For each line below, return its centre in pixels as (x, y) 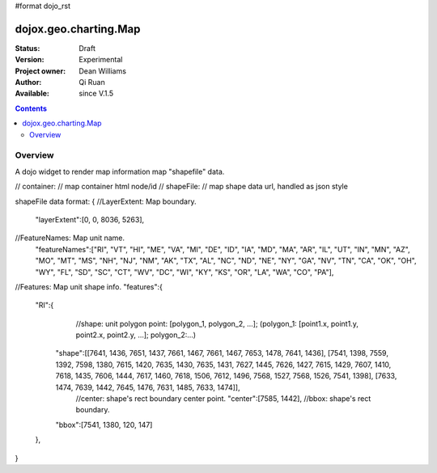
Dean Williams (103, 71)
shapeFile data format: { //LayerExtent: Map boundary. (106, 201)
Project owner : (40, 71)
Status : (28, 48)
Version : (30, 60)
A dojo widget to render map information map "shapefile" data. (120, 171)
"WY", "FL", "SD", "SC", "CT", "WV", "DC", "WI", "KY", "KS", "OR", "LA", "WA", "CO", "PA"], (185, 272)
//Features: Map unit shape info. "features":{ (89, 286)
